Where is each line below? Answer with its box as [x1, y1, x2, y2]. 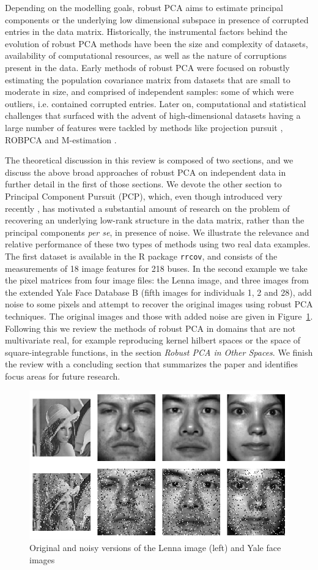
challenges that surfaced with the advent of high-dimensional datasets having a [5, 109, 301, 122]
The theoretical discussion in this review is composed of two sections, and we [5, 154, 294, 167]
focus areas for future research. [5, 369, 120, 382]
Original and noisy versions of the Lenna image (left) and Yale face [29, 541, 281, 554]
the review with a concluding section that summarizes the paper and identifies [5, 358, 298, 370]
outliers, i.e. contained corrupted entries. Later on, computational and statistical [5, 97, 306, 110]
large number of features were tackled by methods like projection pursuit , [5, 121, 283, 133]
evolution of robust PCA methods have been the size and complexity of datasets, [5, 37, 308, 50]
